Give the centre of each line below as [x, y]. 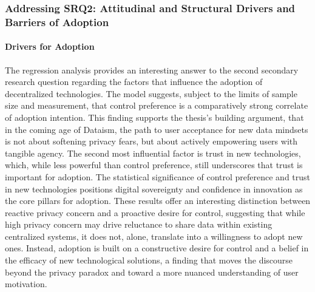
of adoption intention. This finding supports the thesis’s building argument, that [154, 117]
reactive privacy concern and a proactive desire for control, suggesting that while [155, 212]
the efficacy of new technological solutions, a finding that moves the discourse [149, 260]
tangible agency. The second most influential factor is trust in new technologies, [153, 153]
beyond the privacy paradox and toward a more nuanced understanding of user [152, 272]
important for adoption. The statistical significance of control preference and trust [158, 176]
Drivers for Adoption [50, 46]
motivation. [26, 284]
